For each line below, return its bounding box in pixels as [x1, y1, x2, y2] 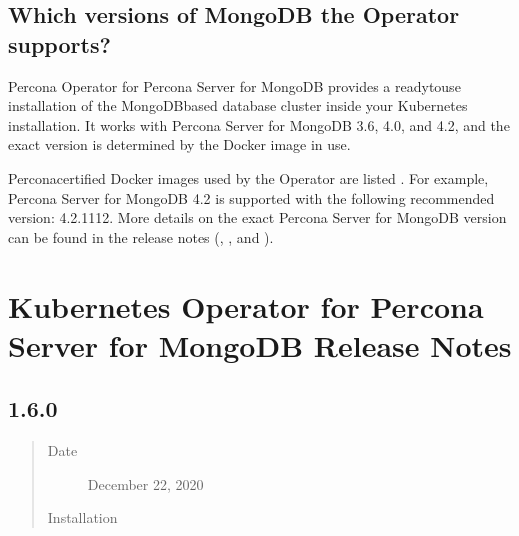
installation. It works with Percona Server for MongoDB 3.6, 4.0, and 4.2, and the [8, 114, 510, 135]
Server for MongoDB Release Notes [8, 324, 512, 365]
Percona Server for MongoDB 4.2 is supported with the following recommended [8, 187, 495, 208]
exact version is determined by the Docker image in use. [8, 134, 351, 155]
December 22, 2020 [87, 473, 204, 494]
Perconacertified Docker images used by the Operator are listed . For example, [8, 167, 489, 188]
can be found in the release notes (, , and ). [8, 226, 274, 247]
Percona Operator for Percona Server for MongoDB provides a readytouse [8, 75, 461, 96]
